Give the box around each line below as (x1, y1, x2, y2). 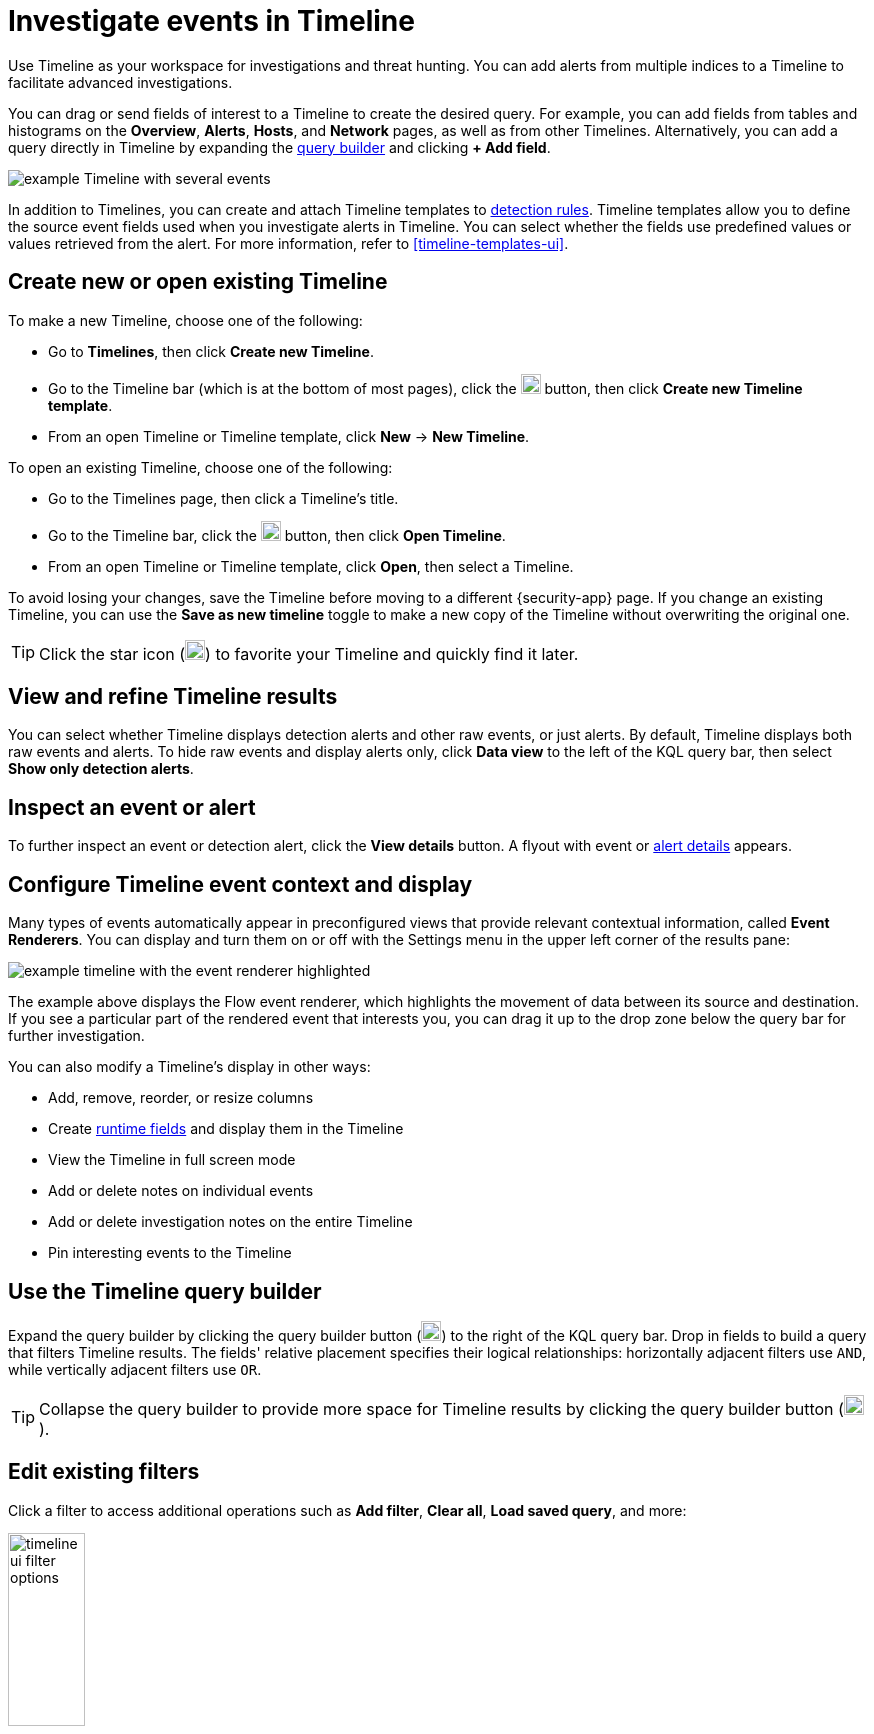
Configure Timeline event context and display (8, 871, 473, 897)
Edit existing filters (8, 1459, 200, 1485)
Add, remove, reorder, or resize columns (48, 1089, 314, 1107)
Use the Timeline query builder (8, 1278, 322, 1304)
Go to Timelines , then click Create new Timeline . (48, 342, 374, 360)
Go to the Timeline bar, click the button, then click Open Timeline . (48, 526, 506, 544)
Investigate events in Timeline (8, 4, 415, 38)
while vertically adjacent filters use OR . (8, 1360, 262, 1378)
